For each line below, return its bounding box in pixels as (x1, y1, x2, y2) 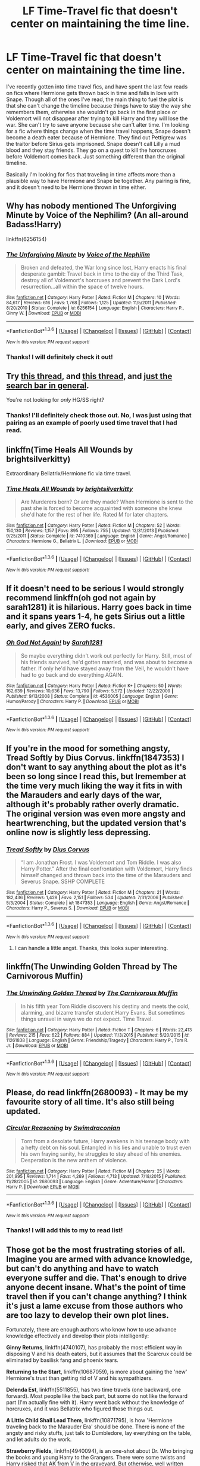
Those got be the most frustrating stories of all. (6, 1245, 185, 1255)
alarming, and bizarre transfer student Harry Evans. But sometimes (20, 1009, 185, 1016)
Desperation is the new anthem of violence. (20, 1156, 128, 1163)
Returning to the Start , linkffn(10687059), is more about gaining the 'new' (6, 1368, 187, 1376)
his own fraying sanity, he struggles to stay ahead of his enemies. (20, 1150, 182, 1157)
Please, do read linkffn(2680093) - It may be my (6, 1087, 189, 1098)
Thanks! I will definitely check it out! (6, 353, 113, 361)
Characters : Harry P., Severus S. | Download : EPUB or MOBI (6, 905, 130, 911)
